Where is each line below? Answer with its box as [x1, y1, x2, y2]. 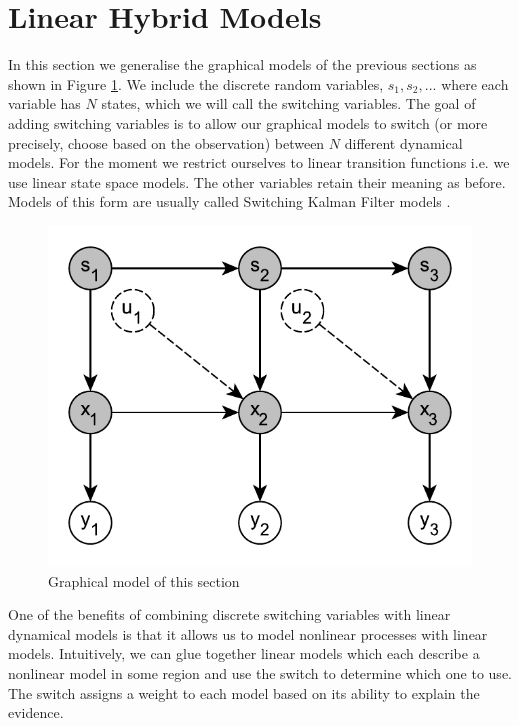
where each [441, 73, 509, 94]
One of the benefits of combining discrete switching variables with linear [8, 604, 451, 625]
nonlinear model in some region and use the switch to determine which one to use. [8, 663, 512, 684]
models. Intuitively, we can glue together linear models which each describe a [8, 643, 480, 664]
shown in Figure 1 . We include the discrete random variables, [8, 73, 384, 94]
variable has [8, 93, 81, 114]
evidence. [8, 702, 64, 723]
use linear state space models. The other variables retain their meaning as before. [8, 171, 506, 192]
